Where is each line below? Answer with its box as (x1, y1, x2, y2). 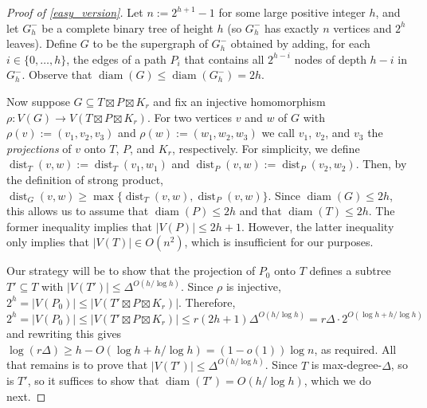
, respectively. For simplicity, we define (171, 139, 360, 156)
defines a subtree (309, 262, 391, 279)
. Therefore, (178, 293, 236, 310)
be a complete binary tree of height (41, 19, 213, 36)
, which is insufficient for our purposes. (184, 233, 374, 250)
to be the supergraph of (92, 35, 208, 52)
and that (239, 202, 282, 219)
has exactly (264, 19, 319, 36)
